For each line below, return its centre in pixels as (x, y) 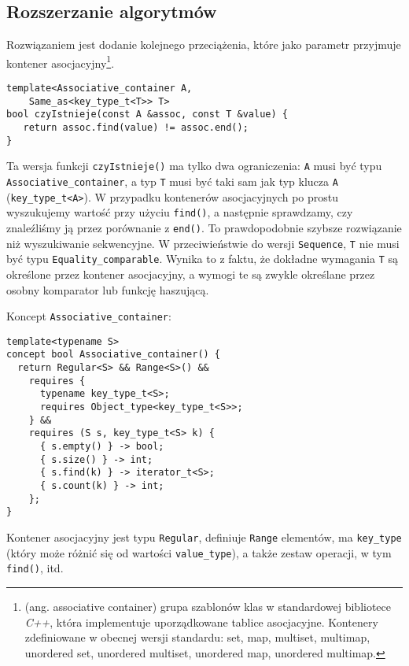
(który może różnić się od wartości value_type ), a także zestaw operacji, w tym (199, 552)
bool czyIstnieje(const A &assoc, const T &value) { (147, 115)
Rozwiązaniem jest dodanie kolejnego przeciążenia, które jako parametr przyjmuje (204, 44)
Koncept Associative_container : (89, 316)
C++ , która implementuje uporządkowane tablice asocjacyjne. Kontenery (201, 622)
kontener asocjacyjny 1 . (61, 61)
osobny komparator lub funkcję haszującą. (108, 289)
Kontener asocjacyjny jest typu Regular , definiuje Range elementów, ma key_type (204, 536)
